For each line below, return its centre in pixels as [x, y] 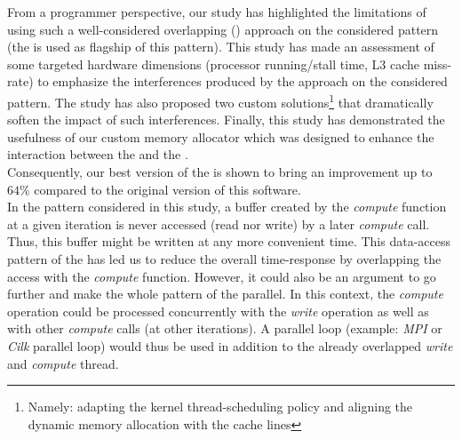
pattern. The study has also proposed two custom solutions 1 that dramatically [220, 100]
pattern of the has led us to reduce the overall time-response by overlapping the [224, 258]
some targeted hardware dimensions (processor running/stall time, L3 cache [214, 64]
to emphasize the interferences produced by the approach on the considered [243, 81]
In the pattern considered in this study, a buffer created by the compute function [227, 207]
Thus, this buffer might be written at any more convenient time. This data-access [229, 241]
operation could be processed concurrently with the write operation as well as [218, 311]
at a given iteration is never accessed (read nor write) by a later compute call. [219, 223]
